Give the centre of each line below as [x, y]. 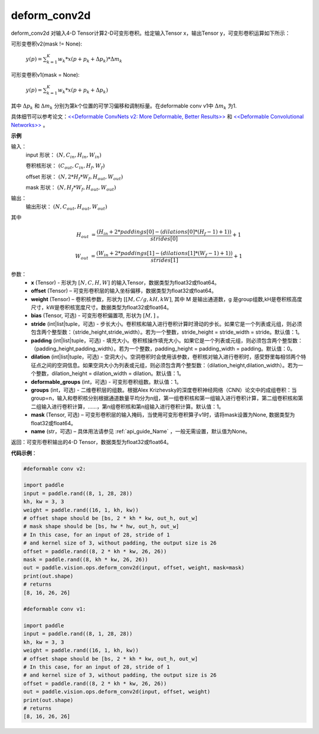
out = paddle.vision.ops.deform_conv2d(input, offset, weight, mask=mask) [134, 568]
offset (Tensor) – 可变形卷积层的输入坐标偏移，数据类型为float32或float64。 [124, 291]
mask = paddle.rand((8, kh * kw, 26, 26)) [86, 559]
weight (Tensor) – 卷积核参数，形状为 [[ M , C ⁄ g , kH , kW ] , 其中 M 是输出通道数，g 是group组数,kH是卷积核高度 [167, 299]
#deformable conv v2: [55, 469]
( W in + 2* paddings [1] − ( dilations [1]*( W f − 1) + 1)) [165, 254]
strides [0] [164, 239]
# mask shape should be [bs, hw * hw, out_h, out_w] [101, 526]
